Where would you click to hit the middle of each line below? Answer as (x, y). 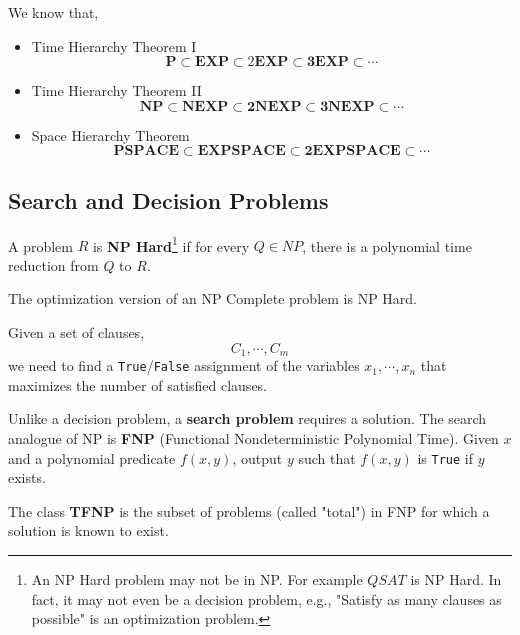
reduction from (53, 264)
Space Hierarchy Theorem (110, 134)
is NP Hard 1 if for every (171, 244)
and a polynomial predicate (92, 457)
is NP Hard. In (456, 578)
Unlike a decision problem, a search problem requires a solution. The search (247, 418)
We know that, (53, 12)
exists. (27, 477)
